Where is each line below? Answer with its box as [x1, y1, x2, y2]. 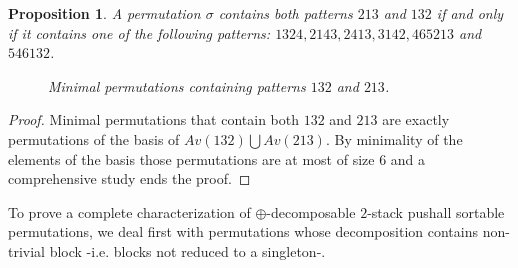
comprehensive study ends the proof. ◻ [8, 168, 251, 189]
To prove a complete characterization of [8, 201, 251, 222]
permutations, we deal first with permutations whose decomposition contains [8, 221, 478, 242]
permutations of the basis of [8, 128, 180, 149]
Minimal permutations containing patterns [48, 75, 306, 96]
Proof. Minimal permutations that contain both [8, 109, 299, 130]
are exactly [382, 109, 450, 130]
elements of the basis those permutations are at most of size [8, 148, 375, 169]
